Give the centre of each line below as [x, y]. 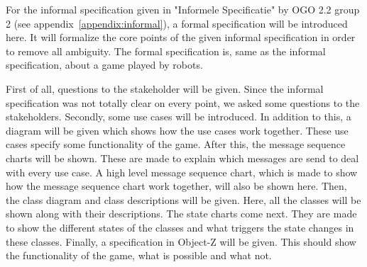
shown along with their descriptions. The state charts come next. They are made [181, 214]
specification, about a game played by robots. [104, 65]
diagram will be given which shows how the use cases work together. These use [177, 130]
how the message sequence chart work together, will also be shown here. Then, [176, 186]
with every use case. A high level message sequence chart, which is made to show [182, 172]
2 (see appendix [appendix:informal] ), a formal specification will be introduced [177, 23]
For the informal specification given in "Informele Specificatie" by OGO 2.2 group [183, 9]
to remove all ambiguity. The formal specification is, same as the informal [166, 51]
